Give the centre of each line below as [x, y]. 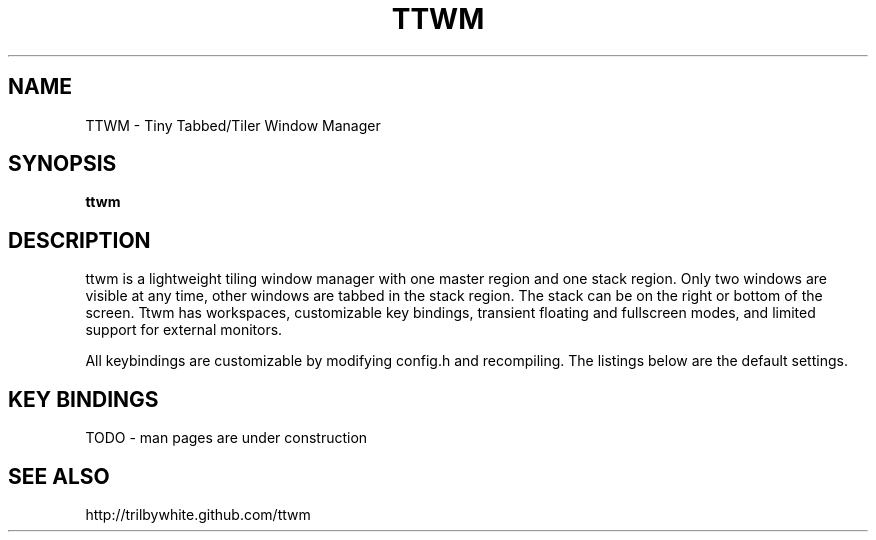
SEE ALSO [59, 476]
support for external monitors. [184, 330]
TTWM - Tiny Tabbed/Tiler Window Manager [233, 125]
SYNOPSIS [62, 164]
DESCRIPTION [79, 240]
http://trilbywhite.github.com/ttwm [198, 514]
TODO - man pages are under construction [226, 438]
